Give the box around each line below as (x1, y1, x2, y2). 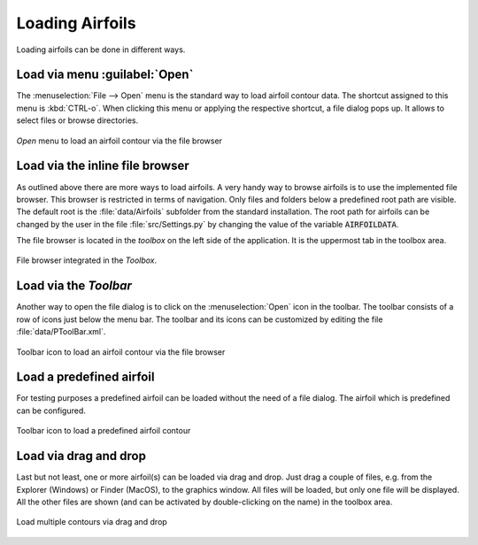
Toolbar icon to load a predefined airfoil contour (16, 426, 191, 436)
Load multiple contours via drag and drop (16, 517, 167, 527)
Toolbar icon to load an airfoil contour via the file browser (16, 346, 226, 357)
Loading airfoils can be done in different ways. (16, 44, 186, 55)
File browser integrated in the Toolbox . (16, 255, 158, 265)
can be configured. (16, 405, 86, 416)
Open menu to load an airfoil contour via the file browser (16, 135, 223, 146)
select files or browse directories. (16, 115, 139, 126)
